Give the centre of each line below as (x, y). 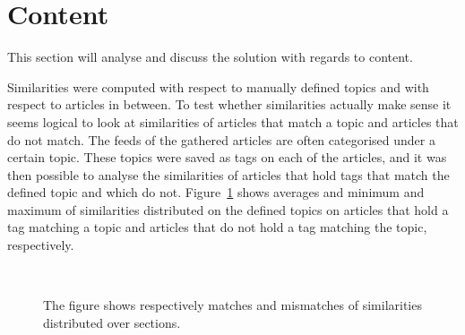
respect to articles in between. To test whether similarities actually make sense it (229, 104)
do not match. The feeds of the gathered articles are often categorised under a (221, 139)
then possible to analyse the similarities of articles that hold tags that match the (228, 174)
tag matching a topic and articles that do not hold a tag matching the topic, (217, 227)
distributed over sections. (112, 322)
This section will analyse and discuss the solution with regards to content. (210, 57)
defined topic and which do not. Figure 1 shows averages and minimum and (216, 192)
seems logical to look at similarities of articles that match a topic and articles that (233, 121)
